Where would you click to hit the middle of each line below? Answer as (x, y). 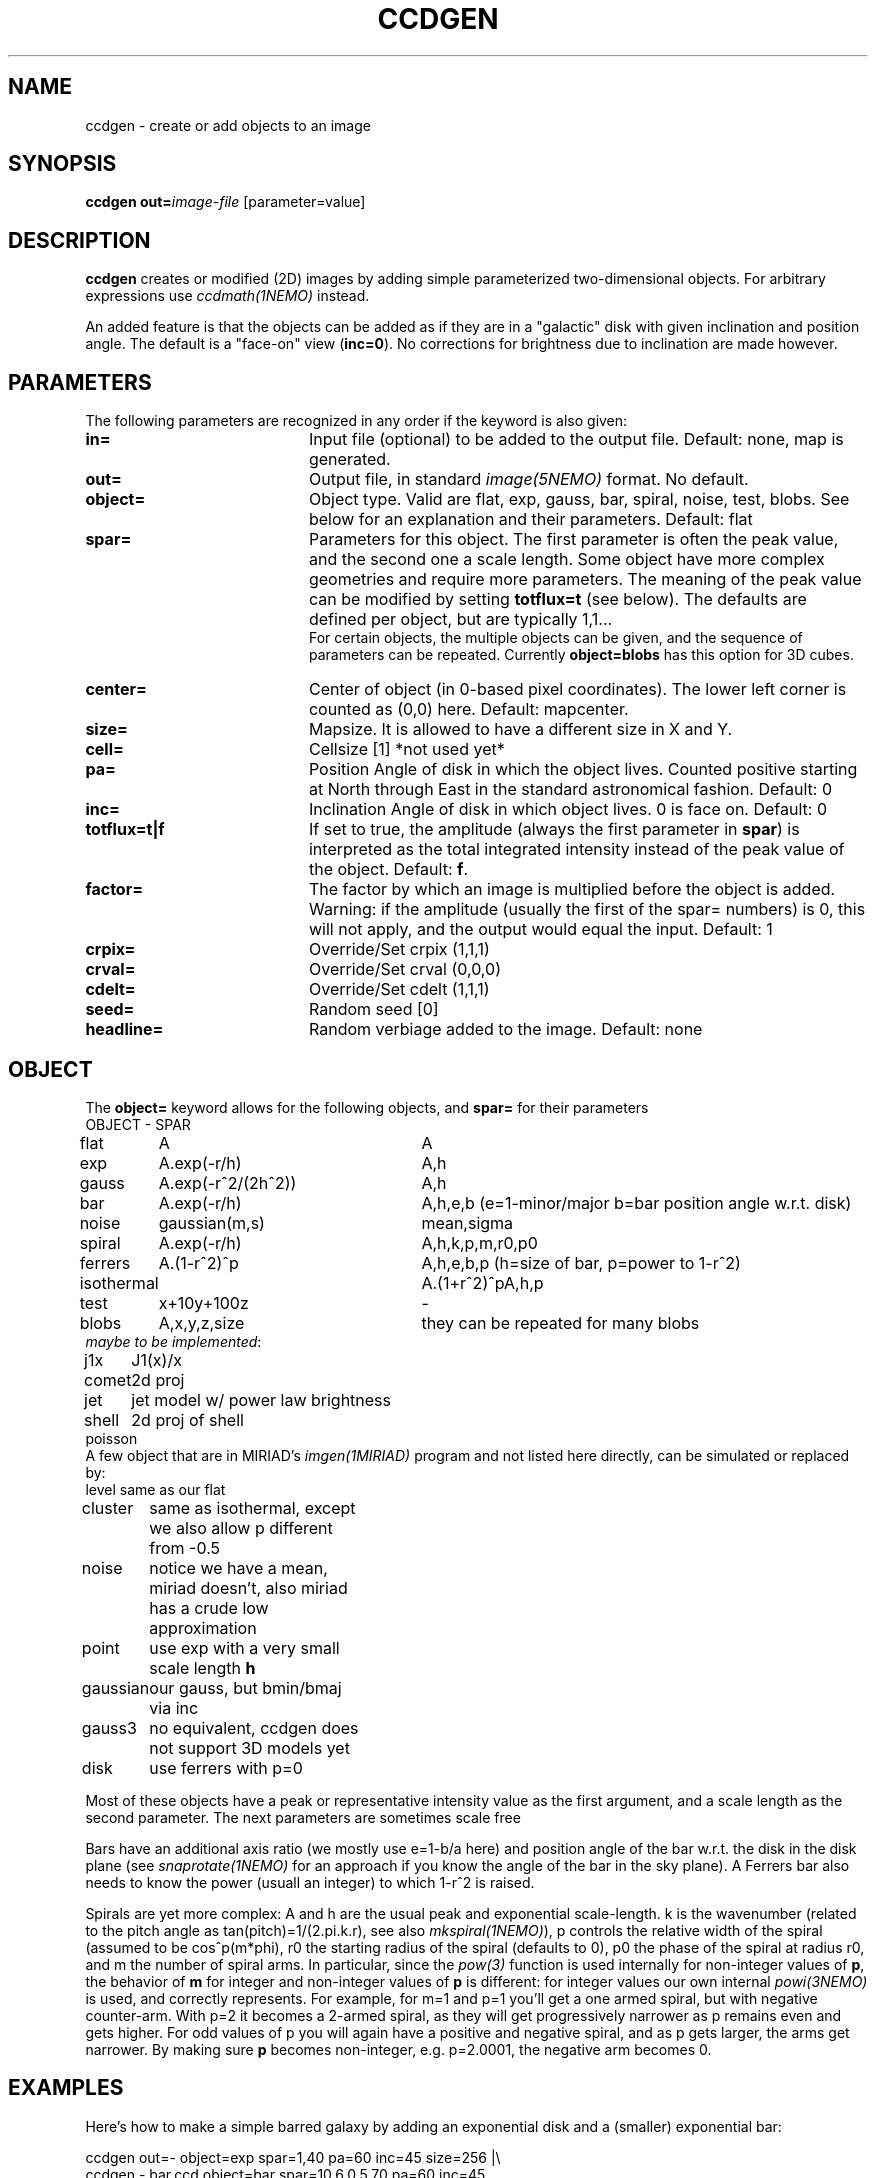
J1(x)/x (156, 1359)
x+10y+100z (203, 1302)
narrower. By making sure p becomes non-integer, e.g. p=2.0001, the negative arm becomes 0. (398, 2049)
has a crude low (209, 1607)
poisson (111, 1438)
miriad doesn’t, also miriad (248, 1587)
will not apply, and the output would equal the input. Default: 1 (540, 929)
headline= (124, 1029)
